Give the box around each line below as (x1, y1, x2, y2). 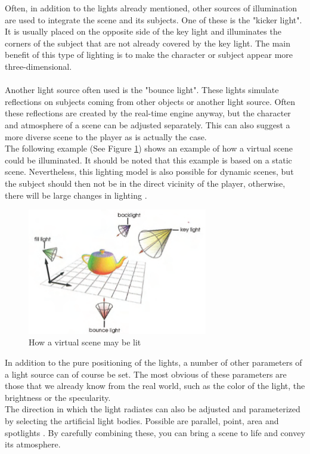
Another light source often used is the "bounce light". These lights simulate (5, 84, 279, 96)
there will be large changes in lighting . (5, 189, 147, 201)
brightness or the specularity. (5, 391, 111, 403)
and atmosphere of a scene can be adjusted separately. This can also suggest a (5, 118, 290, 131)
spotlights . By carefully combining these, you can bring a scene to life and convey (5, 426, 305, 438)
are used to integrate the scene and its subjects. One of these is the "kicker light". (5, 13, 302, 26)
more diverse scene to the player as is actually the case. (5, 130, 207, 143)
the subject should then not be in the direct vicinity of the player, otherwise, (5, 177, 286, 189)
